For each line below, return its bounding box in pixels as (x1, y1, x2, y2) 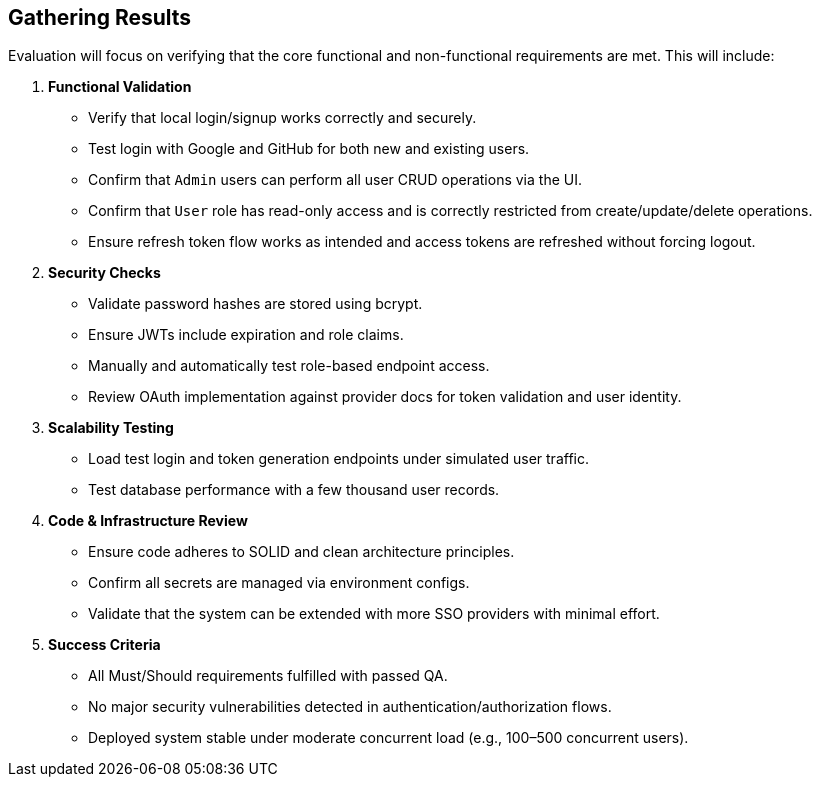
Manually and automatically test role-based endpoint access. (88, 357, 490, 375)
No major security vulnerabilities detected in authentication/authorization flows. (88, 698, 612, 716)
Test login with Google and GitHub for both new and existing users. (88, 140, 530, 158)
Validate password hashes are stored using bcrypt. (88, 295, 423, 313)
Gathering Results (8, 5, 192, 30)
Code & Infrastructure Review (48, 512, 248, 530)
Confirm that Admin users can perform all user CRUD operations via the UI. (88, 171, 582, 189)
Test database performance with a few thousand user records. (88, 481, 500, 499)
